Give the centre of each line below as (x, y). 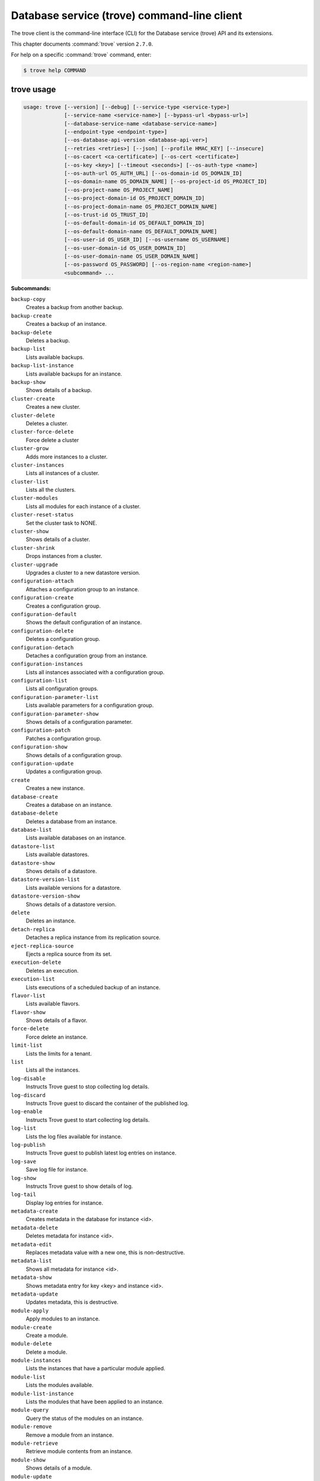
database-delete (35, 813)
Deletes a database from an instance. (71, 821)
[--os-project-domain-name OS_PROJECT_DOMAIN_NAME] (141, 206)
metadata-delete (35, 1227)
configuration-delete (42, 631)
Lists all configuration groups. (62, 689)
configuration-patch (41, 730)
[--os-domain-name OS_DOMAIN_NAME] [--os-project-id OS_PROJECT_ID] (166, 182)
